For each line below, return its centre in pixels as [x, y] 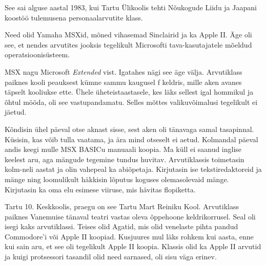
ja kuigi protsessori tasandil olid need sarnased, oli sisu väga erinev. [111, 257]
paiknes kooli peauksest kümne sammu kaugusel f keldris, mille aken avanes [123, 82]
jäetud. [16, 112]
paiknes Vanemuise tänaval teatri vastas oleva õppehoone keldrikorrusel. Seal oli [130, 216]
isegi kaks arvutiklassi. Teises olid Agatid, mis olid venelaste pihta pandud [121, 226]
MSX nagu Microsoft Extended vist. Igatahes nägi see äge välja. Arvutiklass [124, 71]
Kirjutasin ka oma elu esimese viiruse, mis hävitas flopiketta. [100, 189]
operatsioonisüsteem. [37, 54]
